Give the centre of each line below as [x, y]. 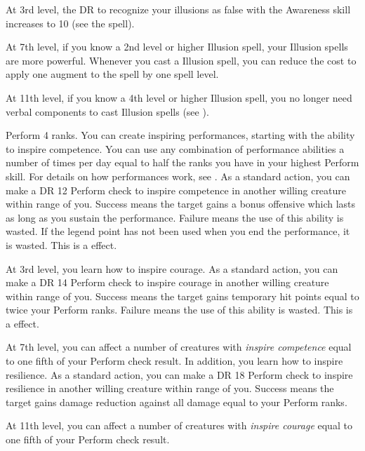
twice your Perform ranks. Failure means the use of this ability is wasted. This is [179, 310]
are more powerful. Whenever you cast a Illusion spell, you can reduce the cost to [181, 60]
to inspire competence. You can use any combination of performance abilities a [175, 148]
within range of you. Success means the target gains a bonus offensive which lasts [181, 204]
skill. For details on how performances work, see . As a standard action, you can [178, 176]
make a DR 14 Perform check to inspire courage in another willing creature [167, 282]
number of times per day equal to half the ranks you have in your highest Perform [182, 162]
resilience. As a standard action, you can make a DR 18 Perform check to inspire [179, 374]
